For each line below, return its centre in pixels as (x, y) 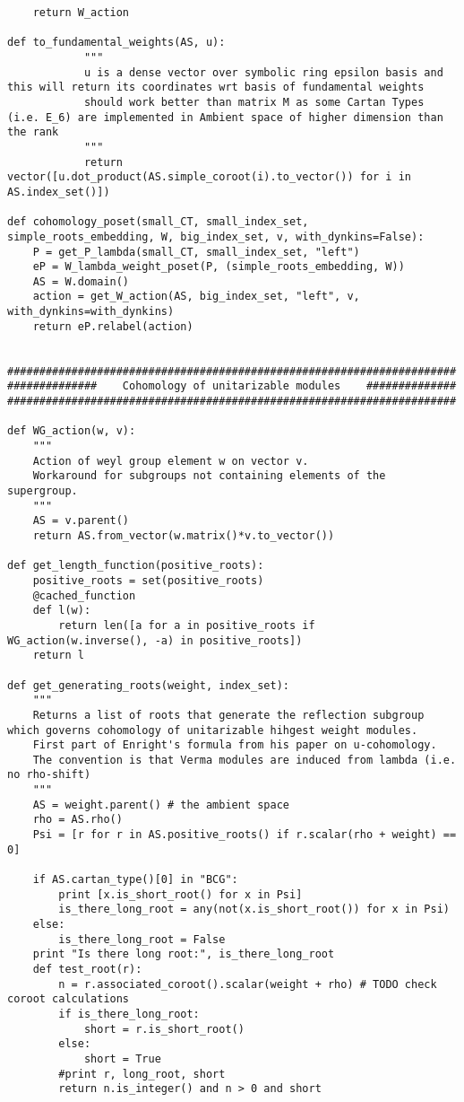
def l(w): (62, 611)
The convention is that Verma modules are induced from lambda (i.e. (245, 760)
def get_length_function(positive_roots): (136, 566)
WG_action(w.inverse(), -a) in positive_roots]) (155, 640)
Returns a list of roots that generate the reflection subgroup (228, 715)
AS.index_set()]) (59, 192)
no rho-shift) (49, 775)
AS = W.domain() (81, 281)
